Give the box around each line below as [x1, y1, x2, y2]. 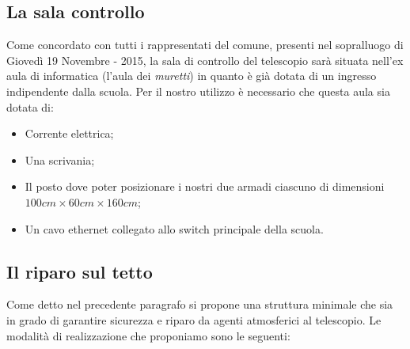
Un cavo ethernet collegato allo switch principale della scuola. [25, 220, 324, 237]
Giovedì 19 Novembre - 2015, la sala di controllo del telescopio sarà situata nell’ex [6, 51, 404, 68]
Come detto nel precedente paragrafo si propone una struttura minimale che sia [6, 296, 393, 313]
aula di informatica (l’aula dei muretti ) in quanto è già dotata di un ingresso [6, 67, 377, 84]
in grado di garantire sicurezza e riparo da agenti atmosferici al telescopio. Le [6, 311, 382, 328]
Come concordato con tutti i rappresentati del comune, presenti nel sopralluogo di [6, 36, 404, 53]
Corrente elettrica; [25, 125, 114, 142]
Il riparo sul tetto [6, 259, 153, 283]
